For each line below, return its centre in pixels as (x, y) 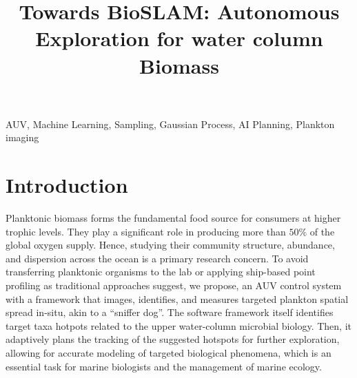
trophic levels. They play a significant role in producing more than (146, 231)
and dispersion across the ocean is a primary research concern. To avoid (157, 258)
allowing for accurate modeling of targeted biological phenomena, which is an (169, 353)
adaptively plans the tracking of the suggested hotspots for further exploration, (173, 339)
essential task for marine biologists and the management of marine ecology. (164, 366)
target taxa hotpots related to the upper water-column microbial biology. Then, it (178, 325)
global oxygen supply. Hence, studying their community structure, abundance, (170, 245)
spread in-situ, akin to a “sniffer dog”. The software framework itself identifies (170, 312)
